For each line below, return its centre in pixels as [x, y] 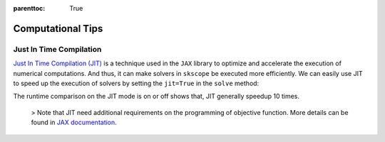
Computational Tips [58, 28]
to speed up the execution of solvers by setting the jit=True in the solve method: [136, 83]
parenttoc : [29, 8]
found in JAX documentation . [74, 122]
